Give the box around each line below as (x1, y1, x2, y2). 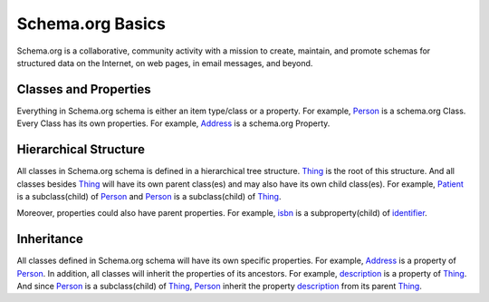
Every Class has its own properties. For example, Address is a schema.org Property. (16, 118, 331, 129)
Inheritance (16, 231, 83, 247)
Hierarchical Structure (16, 141, 145, 158)
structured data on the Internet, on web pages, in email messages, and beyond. (16, 57, 313, 68)
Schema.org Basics (16, 14, 167, 34)
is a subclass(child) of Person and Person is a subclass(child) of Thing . (16, 190, 282, 201)
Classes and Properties (16, 82, 151, 97)
